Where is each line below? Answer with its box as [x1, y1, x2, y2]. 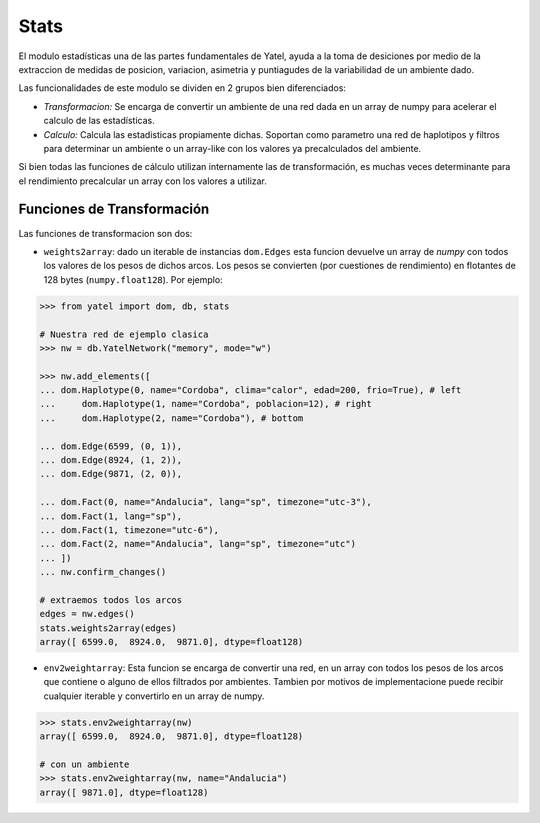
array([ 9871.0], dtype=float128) [39, 786, 209, 798]
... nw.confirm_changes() [39, 566, 167, 578]
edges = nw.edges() [39, 608, 135, 620]
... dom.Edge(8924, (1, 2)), [39, 455, 183, 466]
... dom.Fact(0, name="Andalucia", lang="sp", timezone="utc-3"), [39, 496, 372, 508]
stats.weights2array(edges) [39, 622, 177, 634]
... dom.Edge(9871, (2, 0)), [39, 468, 183, 480]
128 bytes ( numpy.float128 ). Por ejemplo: [43, 273, 224, 285]
